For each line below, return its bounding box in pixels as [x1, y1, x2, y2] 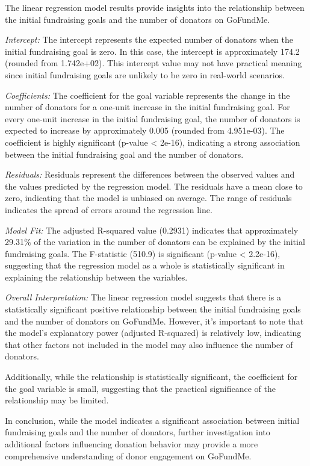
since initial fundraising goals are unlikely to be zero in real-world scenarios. [5, 68, 285, 81]
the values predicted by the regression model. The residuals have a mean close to [5, 179, 303, 192]
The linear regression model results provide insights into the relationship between [5, 1, 305, 13]
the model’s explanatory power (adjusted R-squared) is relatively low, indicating [5, 326, 302, 339]
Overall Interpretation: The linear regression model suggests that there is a [5, 291, 281, 303]
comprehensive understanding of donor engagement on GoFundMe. [5, 449, 252, 462]
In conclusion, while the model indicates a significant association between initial [5, 414, 300, 426]
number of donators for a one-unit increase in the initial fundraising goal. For [5, 101, 290, 113]
